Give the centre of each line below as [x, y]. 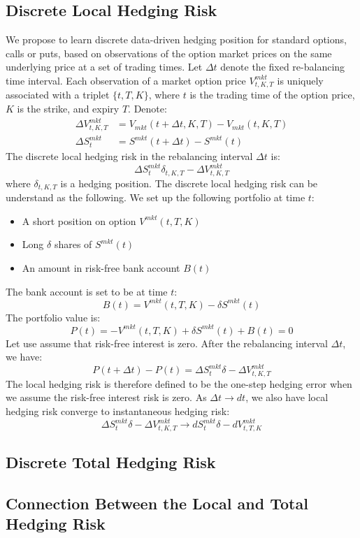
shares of [73, 244]
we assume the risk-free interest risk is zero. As [106, 397]
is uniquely [300, 80]
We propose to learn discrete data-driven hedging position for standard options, [176, 39]
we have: [24, 357]
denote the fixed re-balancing [283, 67]
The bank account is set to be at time [87, 291]
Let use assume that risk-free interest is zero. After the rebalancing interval [167, 343]
